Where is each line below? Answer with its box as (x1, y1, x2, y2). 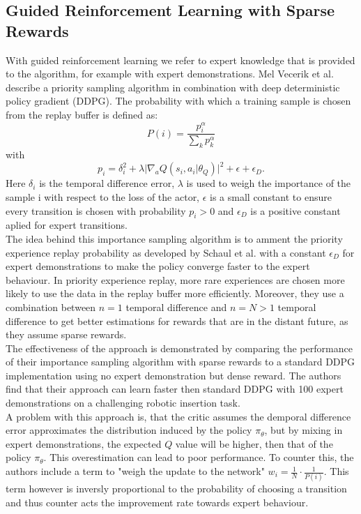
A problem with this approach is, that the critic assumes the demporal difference (6, 409, 351, 423)
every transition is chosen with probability (6, 203, 186, 218)
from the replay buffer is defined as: (6, 107, 158, 121)
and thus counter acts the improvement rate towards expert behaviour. (6, 494, 309, 509)
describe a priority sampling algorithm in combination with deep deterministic (6, 80, 340, 94)
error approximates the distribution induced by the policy (6, 423, 252, 437)
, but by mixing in (264, 423, 343, 437)
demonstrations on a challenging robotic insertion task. (6, 395, 240, 410)
